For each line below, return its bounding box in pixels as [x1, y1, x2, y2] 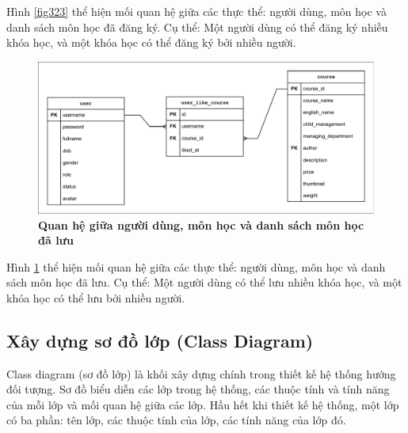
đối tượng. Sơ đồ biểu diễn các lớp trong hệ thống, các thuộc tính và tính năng [6, 381, 390, 397]
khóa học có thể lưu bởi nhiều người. [6, 289, 185, 306]
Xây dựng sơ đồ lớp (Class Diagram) [6, 328, 314, 352]
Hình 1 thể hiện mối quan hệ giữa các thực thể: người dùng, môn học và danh [6, 258, 386, 275]
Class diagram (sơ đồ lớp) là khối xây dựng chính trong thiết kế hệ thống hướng [6, 365, 396, 382]
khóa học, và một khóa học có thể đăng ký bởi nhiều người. [6, 34, 296, 51]
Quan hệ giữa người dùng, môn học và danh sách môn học [38, 216, 364, 233]
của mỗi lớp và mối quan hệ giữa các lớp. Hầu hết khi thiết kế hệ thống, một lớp [6, 396, 399, 412]
